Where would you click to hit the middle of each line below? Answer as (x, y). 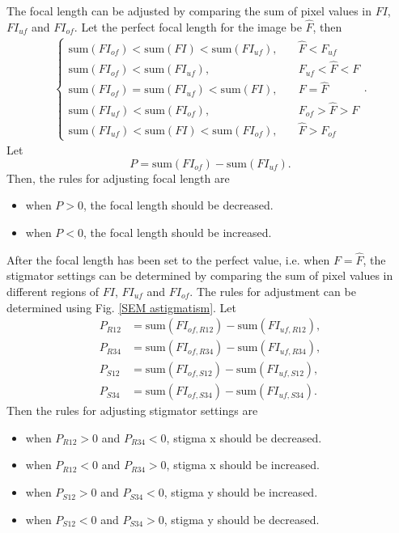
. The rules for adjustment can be (273, 291)
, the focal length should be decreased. (178, 205)
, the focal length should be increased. (178, 232)
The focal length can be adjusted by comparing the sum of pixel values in (189, 11)
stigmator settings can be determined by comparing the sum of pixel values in (200, 275)
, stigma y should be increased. (241, 492)
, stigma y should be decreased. (242, 519)
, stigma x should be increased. (243, 465)
